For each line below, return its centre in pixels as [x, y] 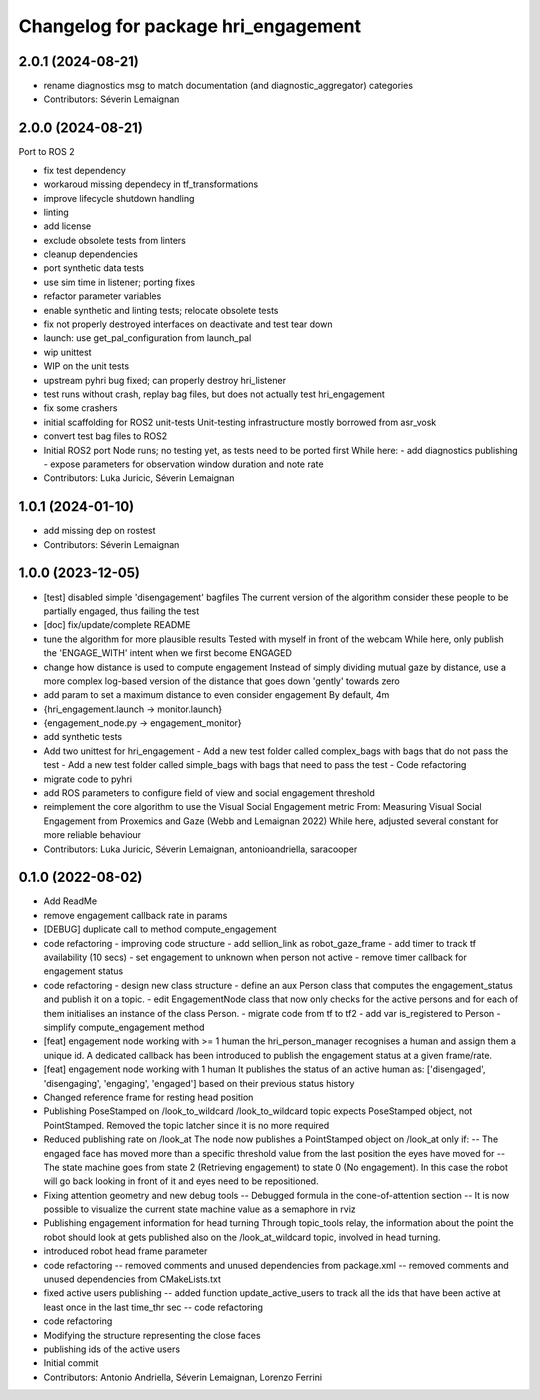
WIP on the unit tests [86, 366]
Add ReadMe [70, 901]
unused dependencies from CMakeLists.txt [132, 1279]
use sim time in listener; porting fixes [119, 282]
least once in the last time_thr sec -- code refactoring [153, 1307]
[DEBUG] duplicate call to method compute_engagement [160, 929]
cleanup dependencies [91, 254]
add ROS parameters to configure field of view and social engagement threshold [209, 793]
